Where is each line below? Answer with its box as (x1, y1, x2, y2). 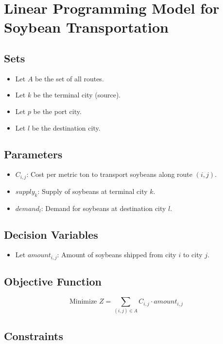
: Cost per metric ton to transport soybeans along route (26, 169, 192, 179)
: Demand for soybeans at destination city (41, 203, 166, 213)
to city (183, 249, 203, 260)
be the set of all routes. (35, 73, 104, 83)
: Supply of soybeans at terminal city (37, 186, 148, 196)
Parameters (4, 146, 63, 161)
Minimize (69, 298, 97, 306)
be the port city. (33, 106, 82, 116)
